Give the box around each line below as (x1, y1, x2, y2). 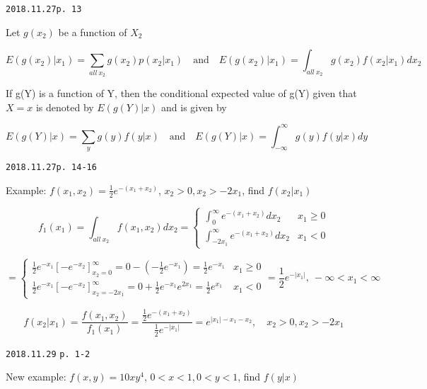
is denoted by (35, 99, 94, 114)
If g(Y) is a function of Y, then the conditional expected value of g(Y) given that (6, 85, 357, 100)
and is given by (161, 99, 227, 114)
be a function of (58, 24, 127, 39)
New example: (6, 369, 66, 384)
